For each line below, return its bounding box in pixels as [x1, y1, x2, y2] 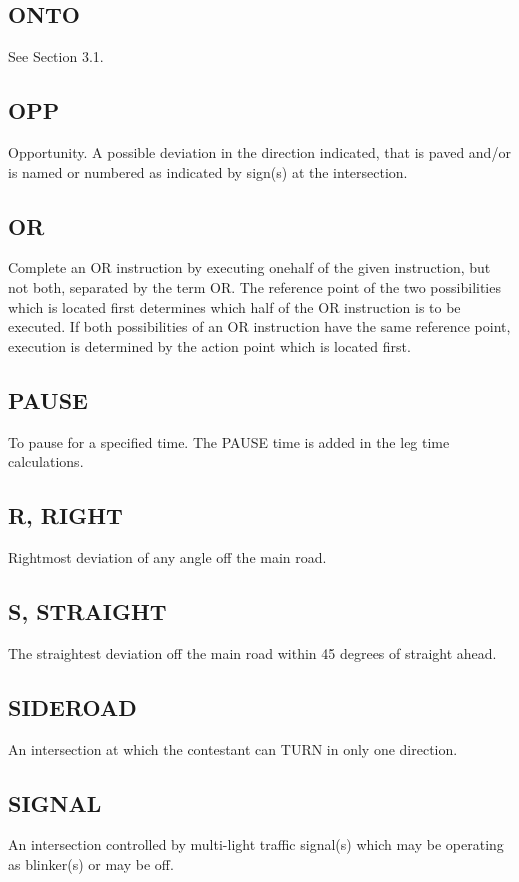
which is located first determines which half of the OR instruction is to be [8, 296, 461, 317]
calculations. [8, 451, 84, 472]
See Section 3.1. [8, 46, 104, 67]
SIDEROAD [8, 691, 137, 722]
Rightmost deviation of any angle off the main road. [8, 546, 327, 567]
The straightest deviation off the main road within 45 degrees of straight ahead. [8, 642, 497, 663]
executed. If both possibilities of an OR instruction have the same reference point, [8, 316, 511, 337]
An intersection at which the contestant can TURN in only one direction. [8, 738, 458, 759]
